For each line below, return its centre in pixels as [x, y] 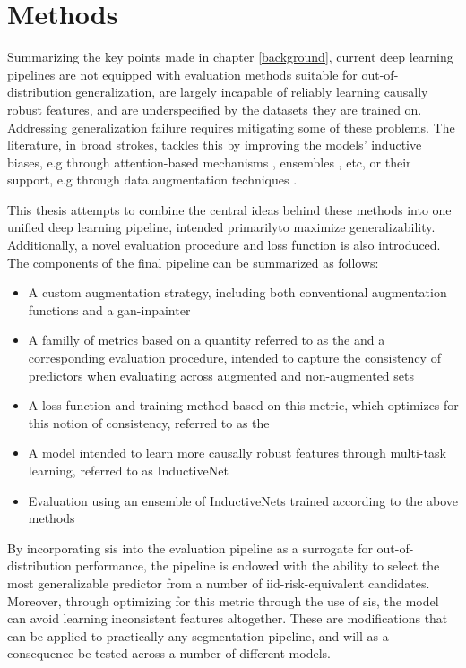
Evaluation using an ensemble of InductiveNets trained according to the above [243, 500]
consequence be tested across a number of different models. [169, 653]
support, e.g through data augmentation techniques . [152, 180]
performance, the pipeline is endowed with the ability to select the [258, 565]
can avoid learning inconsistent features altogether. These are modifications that [228, 618]
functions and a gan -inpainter [109, 309]
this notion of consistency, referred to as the [149, 422]
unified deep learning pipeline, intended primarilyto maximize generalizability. [221, 227]
